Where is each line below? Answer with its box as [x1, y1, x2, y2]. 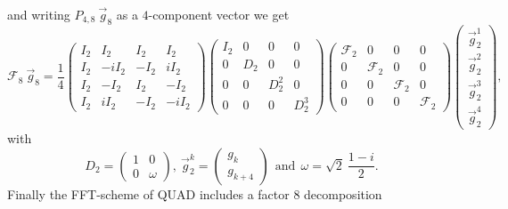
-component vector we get [148, 5, 290, 23]
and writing [7, 5, 70, 23]
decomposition [304, 184, 382, 203]
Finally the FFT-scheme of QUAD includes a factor [7, 184, 290, 203]
